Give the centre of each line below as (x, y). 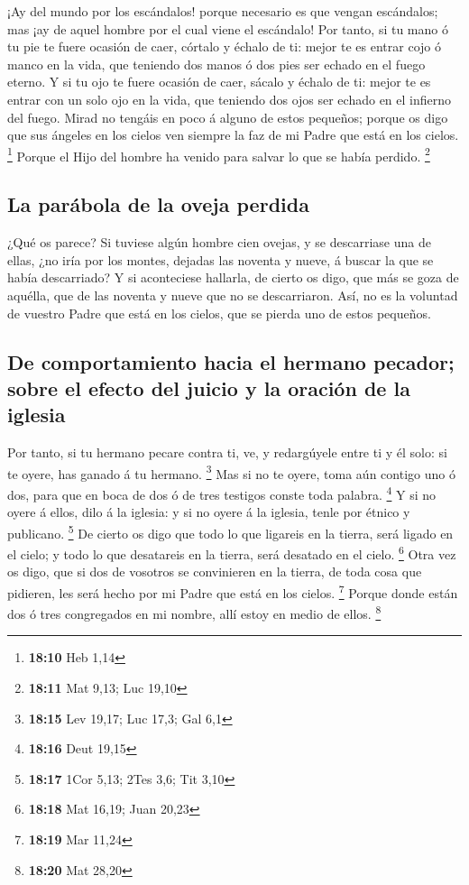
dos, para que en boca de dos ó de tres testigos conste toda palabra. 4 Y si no (222, 493)
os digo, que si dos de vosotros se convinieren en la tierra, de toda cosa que (215, 572)
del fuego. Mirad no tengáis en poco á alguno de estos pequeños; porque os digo (228, 117)
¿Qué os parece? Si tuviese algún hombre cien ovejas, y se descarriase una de (219, 242)
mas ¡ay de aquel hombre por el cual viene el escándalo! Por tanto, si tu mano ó (228, 28)
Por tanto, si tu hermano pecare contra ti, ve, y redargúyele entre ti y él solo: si (227, 452)
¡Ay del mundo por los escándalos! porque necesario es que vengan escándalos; (223, 11)
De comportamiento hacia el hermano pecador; (231, 361)
